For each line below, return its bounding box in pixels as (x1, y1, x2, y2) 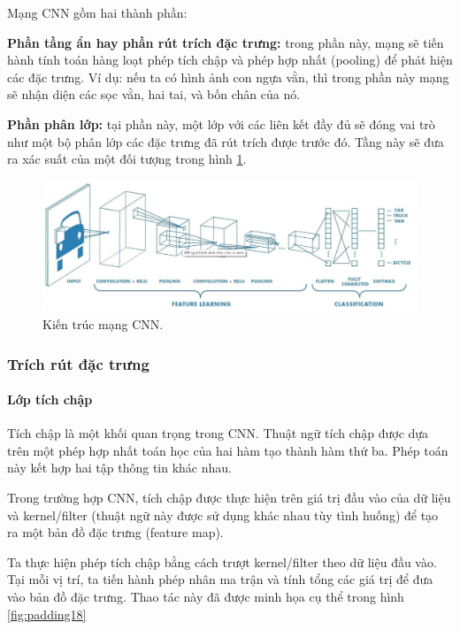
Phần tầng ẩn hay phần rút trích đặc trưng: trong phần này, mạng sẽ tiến (7, 33, 444, 51)
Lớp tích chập (7, 390, 93, 409)
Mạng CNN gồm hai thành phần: (7, 4, 188, 21)
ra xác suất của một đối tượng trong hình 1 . (7, 150, 247, 168)
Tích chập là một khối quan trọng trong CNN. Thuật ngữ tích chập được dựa (7, 424, 429, 442)
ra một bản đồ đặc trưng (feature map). (7, 523, 224, 542)
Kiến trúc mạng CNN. (42, 314, 164, 333)
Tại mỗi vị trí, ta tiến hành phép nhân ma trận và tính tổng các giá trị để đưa (7, 570, 433, 588)
